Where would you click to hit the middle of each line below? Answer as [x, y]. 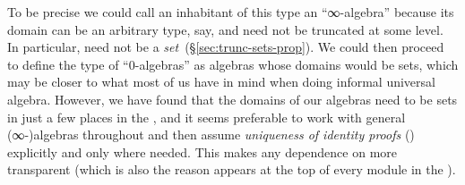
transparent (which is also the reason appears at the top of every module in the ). [232, 169]
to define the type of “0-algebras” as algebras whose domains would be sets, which [233, 64]
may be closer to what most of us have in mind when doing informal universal [221, 82]
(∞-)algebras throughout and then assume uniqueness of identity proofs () [211, 135]
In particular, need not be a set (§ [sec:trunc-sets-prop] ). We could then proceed [226, 47]
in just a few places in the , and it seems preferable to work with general [207, 117]
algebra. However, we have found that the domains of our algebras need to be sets [232, 99]
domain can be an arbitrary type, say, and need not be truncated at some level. [225, 29]
